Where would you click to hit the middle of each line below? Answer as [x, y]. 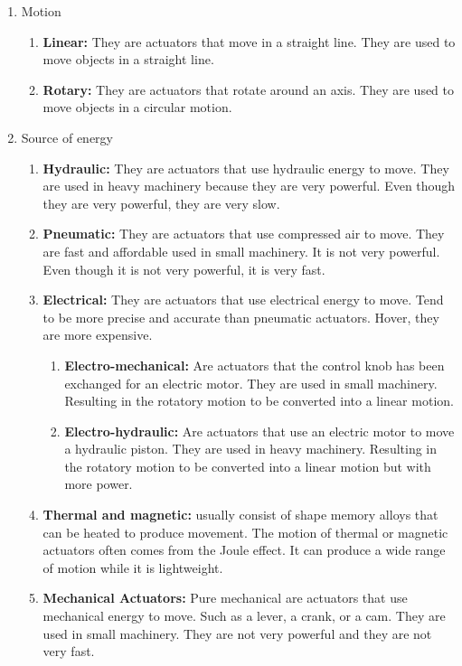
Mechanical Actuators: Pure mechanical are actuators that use [225, 598]
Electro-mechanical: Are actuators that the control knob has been [255, 365]
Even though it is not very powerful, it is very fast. [184, 269]
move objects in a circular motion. [137, 107]
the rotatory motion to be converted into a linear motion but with [248, 466]
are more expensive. [98, 335]
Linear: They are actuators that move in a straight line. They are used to [249, 41]
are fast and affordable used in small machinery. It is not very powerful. [241, 251]
